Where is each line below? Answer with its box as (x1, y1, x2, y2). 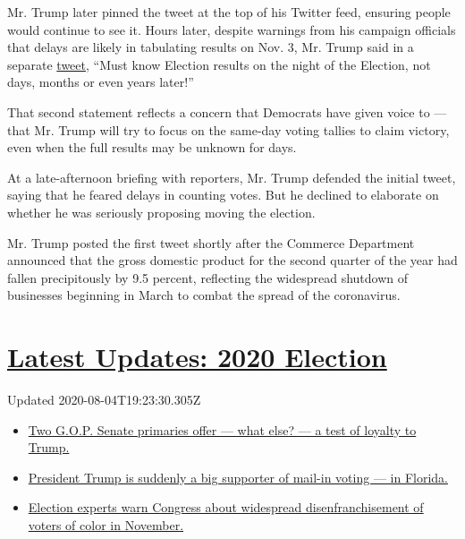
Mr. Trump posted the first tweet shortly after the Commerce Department (7, 233, 415, 252)
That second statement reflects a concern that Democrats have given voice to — (7, 102, 447, 121)
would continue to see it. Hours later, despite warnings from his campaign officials (7, 20, 456, 38)
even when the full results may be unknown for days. (7, 138, 297, 157)
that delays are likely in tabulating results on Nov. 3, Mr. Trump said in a (7, 38, 414, 56)
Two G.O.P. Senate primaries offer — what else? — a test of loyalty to (28, 420, 417, 439)
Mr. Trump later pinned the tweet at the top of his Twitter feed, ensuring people (7, 3, 451, 21)
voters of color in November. (28, 516, 184, 534)
